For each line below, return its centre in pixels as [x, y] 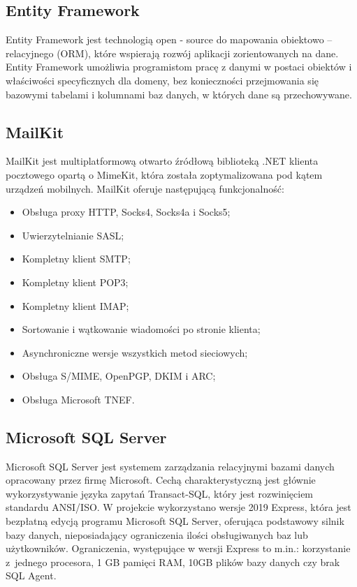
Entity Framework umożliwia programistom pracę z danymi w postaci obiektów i [179, 67]
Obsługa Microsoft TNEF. [78, 399]
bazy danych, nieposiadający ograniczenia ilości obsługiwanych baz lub [157, 534]
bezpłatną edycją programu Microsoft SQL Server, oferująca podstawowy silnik [175, 521]
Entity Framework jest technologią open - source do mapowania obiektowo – [169, 39]
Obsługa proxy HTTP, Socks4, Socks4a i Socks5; [126, 212]
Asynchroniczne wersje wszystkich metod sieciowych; [135, 352]
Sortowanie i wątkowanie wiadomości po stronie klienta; [141, 329]
